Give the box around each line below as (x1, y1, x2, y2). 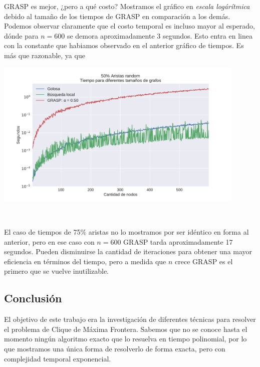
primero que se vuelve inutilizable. (4, 266, 109, 276)
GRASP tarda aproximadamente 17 (123, 236, 233, 247)
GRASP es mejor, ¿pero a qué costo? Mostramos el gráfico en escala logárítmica (4, 1, 250, 11)
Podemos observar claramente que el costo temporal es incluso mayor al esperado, (4, 21, 255, 31)
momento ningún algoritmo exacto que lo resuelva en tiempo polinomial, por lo (4, 333, 247, 344)
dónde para (4, 30, 39, 41)
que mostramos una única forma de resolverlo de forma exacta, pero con (4, 343, 225, 353)
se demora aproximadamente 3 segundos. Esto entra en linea (67, 30, 252, 41)
